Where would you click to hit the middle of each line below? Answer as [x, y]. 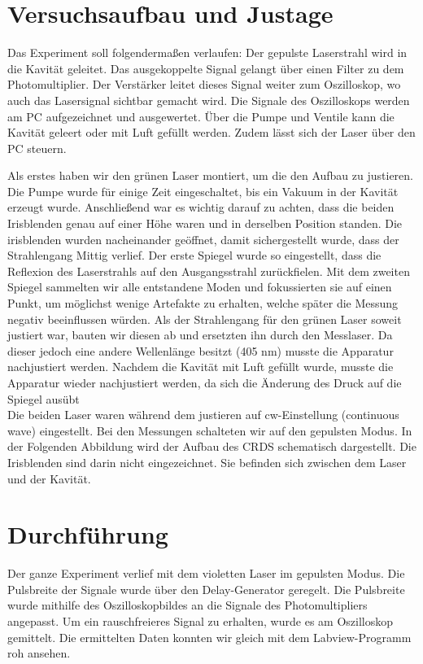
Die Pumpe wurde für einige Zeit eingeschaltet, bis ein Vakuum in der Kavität [203, 191]
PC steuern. [37, 148]
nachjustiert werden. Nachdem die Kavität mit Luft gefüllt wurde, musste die [201, 367]
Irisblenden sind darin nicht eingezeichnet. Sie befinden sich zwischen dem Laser [207, 462]
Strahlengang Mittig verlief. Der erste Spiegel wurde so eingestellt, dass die [194, 255]
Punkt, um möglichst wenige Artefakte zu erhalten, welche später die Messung [203, 303]
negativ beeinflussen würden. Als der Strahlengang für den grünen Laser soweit [205, 319]
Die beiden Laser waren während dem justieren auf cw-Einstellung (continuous [203, 415]
